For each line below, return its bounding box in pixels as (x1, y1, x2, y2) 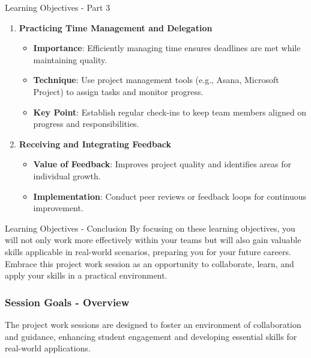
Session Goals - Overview (5, 294, 130, 309)
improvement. (33, 202, 83, 214)
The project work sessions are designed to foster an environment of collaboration (5, 318, 301, 330)
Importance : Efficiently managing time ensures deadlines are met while (33, 42, 301, 54)
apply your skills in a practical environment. (5, 269, 168, 282)
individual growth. (33, 169, 101, 182)
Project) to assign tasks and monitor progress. (33, 85, 204, 97)
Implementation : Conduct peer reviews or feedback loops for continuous (33, 190, 306, 202)
